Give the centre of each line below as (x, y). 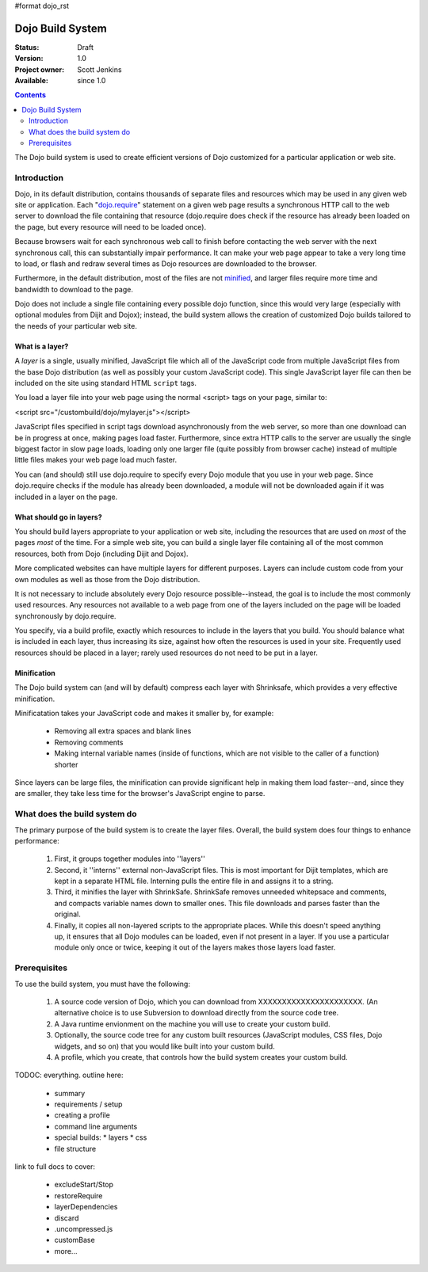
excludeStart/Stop (84, 1185)
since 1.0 (92, 81)
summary (70, 1093)
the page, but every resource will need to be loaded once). (110, 227)
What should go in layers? (58, 517)
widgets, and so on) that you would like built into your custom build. (164, 1046)
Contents (31, 95)
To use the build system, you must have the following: (102, 984)
